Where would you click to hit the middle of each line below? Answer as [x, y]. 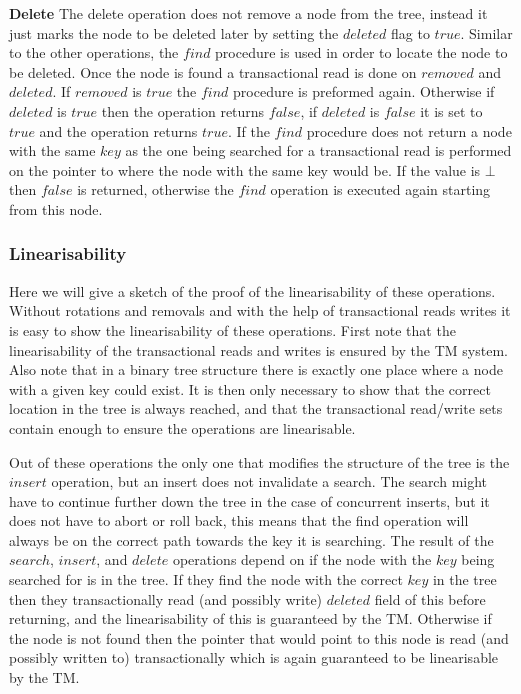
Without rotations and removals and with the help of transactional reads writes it [260, 310]
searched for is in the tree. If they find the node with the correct [206, 579]
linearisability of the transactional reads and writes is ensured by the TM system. [258, 349]
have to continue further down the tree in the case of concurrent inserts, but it [249, 500]
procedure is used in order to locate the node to [361, 52]
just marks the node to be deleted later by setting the [174, 32]
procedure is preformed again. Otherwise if [364, 91]
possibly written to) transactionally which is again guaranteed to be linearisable [254, 657]
